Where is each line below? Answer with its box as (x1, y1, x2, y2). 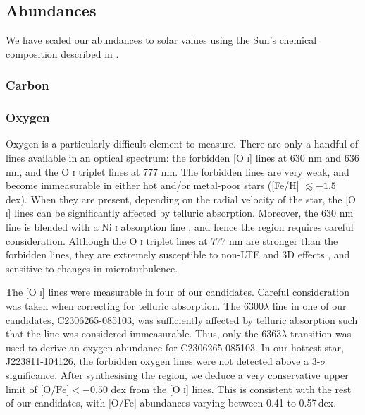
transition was (290, 326, 352, 341)
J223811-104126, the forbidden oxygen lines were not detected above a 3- (6, 354, 321, 368)
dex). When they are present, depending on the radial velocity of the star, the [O (6, 191, 356, 206)
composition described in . (6, 46, 119, 61)
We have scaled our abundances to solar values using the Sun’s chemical (6, 32, 317, 47)
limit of (6, 381, 37, 396)
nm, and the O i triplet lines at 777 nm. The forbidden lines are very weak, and (6, 164, 349, 179)
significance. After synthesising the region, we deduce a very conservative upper (6, 367, 349, 382)
